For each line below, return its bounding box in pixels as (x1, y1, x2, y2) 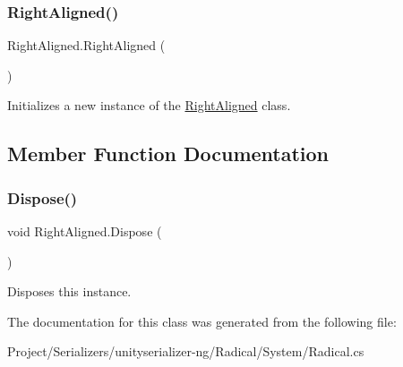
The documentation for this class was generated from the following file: (7, 312, 397, 330)
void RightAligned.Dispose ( (7, 222, 162, 240)
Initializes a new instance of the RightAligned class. (7, 96, 291, 115)
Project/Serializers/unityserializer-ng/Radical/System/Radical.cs (7, 342, 364, 361)
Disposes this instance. (7, 282, 132, 301)
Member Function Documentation (7, 140, 330, 167)
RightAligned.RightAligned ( (7, 36, 166, 55)
